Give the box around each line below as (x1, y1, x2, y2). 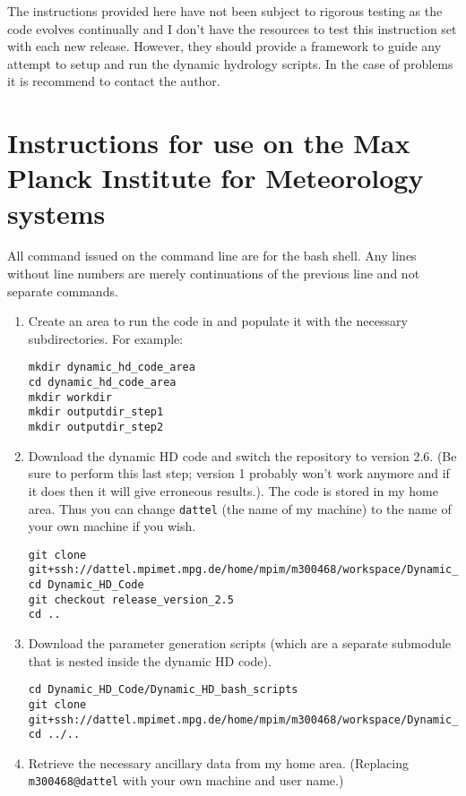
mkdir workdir (28, 390, 112, 404)
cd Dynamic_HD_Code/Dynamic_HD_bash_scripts (28, 683, 298, 697)
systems (7, 194, 106, 231)
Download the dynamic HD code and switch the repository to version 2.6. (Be (28, 446, 457, 465)
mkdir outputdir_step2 (28, 421, 164, 434)
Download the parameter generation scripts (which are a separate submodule (28, 634, 452, 653)
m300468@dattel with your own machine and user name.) (28, 771, 344, 790)
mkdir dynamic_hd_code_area (28, 361, 195, 374)
